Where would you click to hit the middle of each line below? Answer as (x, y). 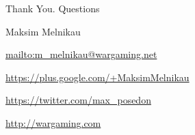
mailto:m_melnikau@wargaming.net (81, 54)
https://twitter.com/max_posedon (78, 100)
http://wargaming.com (53, 122)
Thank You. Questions (53, 8)
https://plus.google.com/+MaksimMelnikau (97, 77)
